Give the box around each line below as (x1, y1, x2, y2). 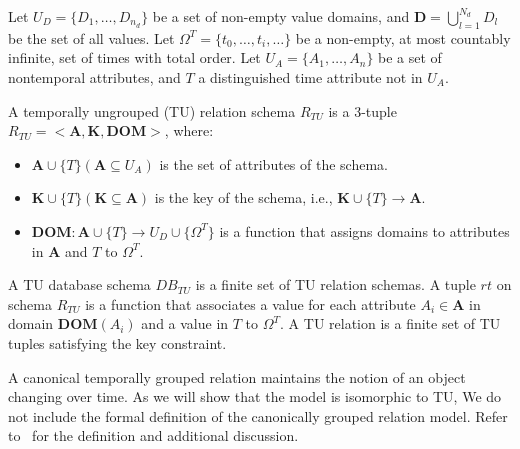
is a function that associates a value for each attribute (85, 293, 416, 314)
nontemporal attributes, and (8, 66, 181, 87)
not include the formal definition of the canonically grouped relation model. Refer (8, 405, 508, 426)
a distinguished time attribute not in (198, 66, 423, 87)
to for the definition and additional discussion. (8, 425, 299, 446)
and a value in (141, 313, 229, 334)
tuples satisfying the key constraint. (8, 332, 227, 353)
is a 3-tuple (328, 100, 397, 121)
